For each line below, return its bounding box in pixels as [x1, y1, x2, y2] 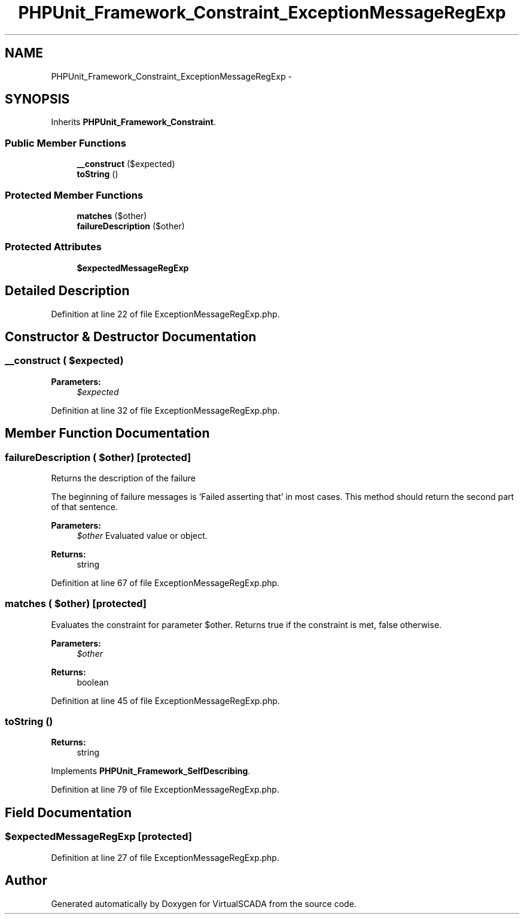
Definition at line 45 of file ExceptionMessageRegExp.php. [51, 695, 280, 706]
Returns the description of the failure [51, 472, 196, 483]
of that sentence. [51, 501, 118, 512]
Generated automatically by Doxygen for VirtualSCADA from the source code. [51, 898, 357, 909]
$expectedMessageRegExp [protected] [5, 830, 192, 843]
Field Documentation [5, 805, 132, 820]
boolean [77, 677, 109, 687]
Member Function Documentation [5, 426, 210, 441]
